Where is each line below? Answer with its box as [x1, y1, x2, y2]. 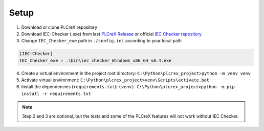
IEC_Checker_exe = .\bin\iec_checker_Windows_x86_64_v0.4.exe [19, 57, 172, 63]
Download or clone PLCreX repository [21, 24, 98, 30]
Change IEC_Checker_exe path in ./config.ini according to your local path [21, 38, 182, 44]
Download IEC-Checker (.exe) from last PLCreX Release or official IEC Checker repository [21, 31, 202, 37]
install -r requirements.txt [21, 91, 91, 96]
